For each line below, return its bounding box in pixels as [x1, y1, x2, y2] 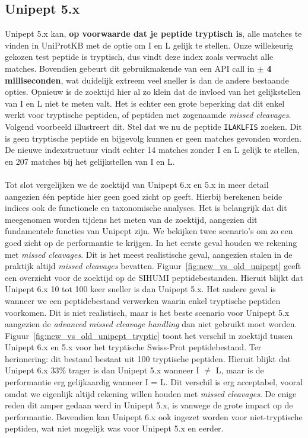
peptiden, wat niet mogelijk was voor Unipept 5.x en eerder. [5, 422, 224, 434]
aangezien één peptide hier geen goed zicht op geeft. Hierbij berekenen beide [5, 190, 282, 202]
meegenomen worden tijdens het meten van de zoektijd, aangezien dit [5, 213, 258, 225]
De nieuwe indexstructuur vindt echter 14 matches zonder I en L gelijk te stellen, [5, 143, 300, 156]
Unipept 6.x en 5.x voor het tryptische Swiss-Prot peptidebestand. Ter [5, 341, 262, 353]
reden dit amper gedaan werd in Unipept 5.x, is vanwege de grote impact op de [5, 399, 293, 411]
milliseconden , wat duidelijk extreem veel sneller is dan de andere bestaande [5, 73, 289, 86]
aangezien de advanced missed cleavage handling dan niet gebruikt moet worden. [5, 318, 297, 330]
